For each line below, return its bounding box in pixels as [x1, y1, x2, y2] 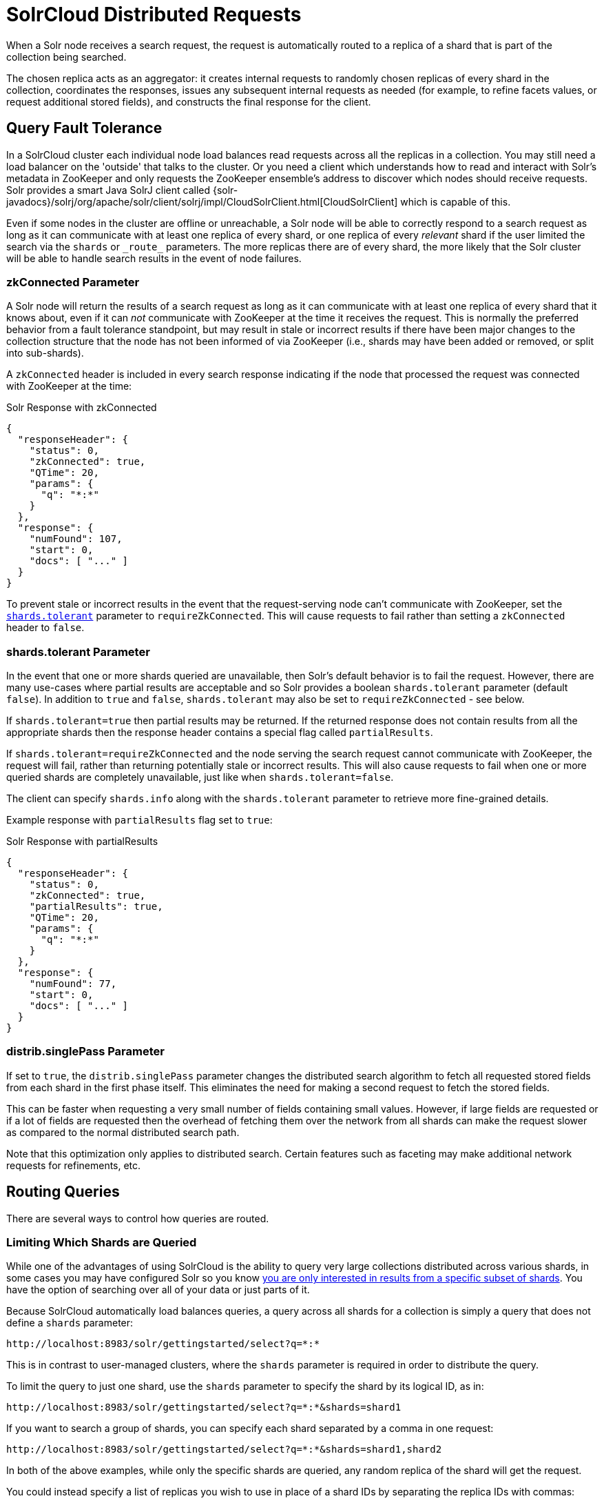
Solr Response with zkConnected [6, 401, 157, 414]
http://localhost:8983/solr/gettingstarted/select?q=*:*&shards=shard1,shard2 [6, 1444, 442, 1455]
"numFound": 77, [29, 978, 117, 990]
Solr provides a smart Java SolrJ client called [6, 183, 211, 196]
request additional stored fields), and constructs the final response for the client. [6, 95, 371, 108]
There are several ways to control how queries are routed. [6, 1212, 269, 1224]
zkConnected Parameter [6, 275, 140, 289]
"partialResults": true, [29, 901, 163, 913]
